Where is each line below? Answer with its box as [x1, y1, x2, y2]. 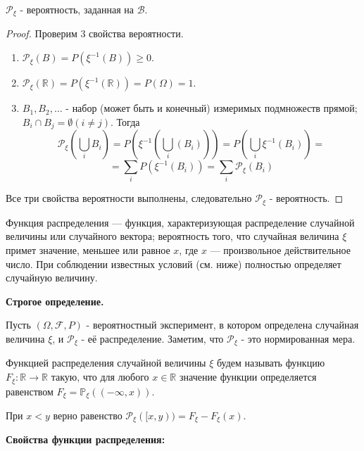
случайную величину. [6, 270, 98, 285]
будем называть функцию [216, 355, 325, 370]
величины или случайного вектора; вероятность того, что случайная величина [6, 229, 339, 243]
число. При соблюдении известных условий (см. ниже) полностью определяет [6, 256, 341, 271]
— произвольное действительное [210, 243, 351, 258]
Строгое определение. [6, 293, 104, 308]
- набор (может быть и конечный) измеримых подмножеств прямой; [65, 101, 358, 115]
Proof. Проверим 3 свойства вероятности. [6, 26, 184, 41]
